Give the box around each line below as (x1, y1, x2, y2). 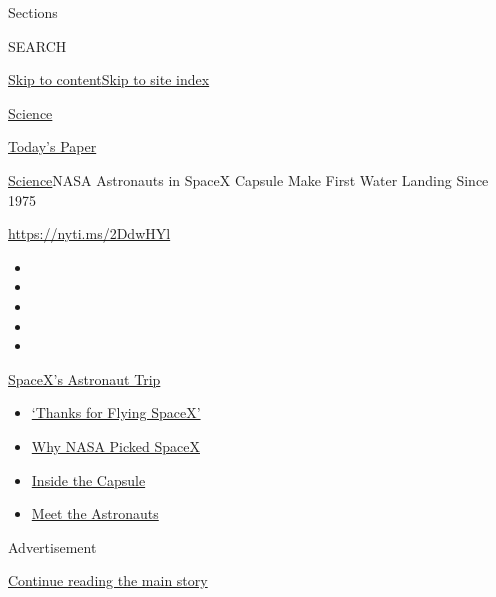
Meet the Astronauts (31, 503, 159, 524)
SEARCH (8, 35, 67, 56)
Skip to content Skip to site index (8, 69, 210, 90)
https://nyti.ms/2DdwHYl (8, 223, 171, 244)
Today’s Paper (8, 136, 97, 157)
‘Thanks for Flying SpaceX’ (31, 402, 201, 423)
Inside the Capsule (31, 469, 146, 490)
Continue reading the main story (8, 570, 208, 591)
